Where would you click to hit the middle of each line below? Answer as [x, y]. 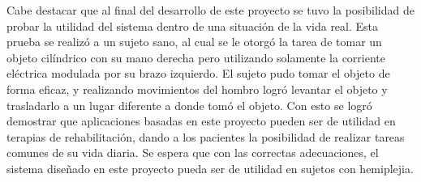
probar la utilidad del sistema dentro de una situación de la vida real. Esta [193, 25]
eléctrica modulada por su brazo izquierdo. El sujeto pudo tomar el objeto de [198, 73]
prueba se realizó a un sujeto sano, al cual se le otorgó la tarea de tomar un [194, 42]
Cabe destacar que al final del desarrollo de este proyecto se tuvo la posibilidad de [210, 10]
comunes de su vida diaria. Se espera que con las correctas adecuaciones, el [193, 152]
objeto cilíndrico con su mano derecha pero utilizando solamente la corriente [196, 57]
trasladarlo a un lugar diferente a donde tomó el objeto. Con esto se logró [189, 105]
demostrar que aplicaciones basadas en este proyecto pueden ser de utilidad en [201, 121]
